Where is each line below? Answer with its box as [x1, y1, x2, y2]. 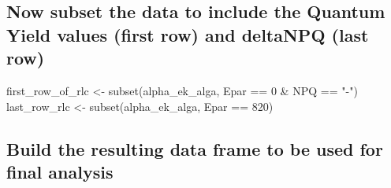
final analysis [6, 159, 114, 183]
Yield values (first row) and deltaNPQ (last [6, 22, 369, 46]
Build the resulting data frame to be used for [6, 136, 383, 160]
